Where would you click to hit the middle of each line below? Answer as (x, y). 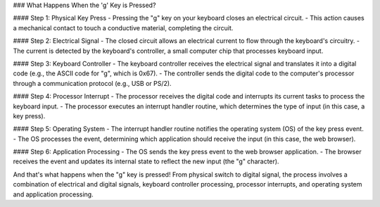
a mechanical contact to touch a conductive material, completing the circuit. (123, 27)
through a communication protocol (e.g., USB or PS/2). (92, 83)
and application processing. (53, 194)
